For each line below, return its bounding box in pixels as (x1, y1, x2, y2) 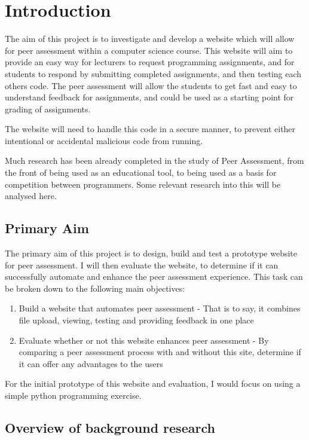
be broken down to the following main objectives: (5, 282, 185, 294)
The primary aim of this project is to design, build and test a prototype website (5, 247, 297, 259)
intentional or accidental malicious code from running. (5, 134, 203, 146)
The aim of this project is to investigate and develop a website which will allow (5, 32, 295, 45)
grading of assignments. (5, 102, 91, 115)
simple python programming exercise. (5, 389, 142, 401)
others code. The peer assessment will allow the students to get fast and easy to (5, 79, 297, 91)
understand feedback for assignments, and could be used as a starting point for (5, 91, 294, 103)
